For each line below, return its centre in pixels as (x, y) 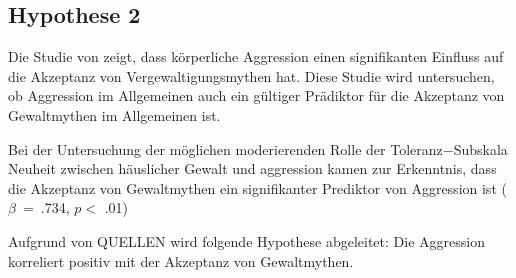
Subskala (480, 148)
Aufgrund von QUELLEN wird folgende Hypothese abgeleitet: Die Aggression (246, 240)
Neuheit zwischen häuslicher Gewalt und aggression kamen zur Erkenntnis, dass (252, 168)
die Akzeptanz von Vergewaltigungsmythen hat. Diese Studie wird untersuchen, (251, 75)
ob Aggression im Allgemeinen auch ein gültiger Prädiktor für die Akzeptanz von (256, 95)
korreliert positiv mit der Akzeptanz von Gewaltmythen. (181, 260)
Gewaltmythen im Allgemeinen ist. (114, 114)
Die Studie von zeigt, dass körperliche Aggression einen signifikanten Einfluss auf (256, 56)
